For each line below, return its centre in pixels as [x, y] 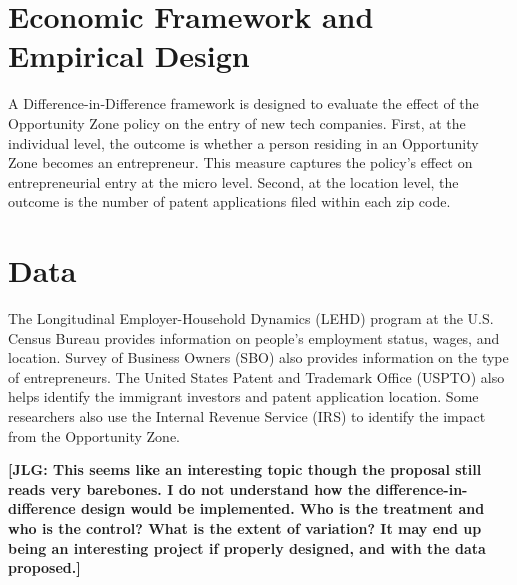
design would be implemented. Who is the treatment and [283, 508]
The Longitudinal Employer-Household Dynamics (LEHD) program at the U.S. [251, 318]
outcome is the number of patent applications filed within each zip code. [229, 201]
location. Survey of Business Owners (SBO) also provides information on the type [258, 357]
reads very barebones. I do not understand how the [189, 488]
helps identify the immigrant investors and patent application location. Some [243, 396]
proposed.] [44, 567]
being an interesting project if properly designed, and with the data [247, 547]
